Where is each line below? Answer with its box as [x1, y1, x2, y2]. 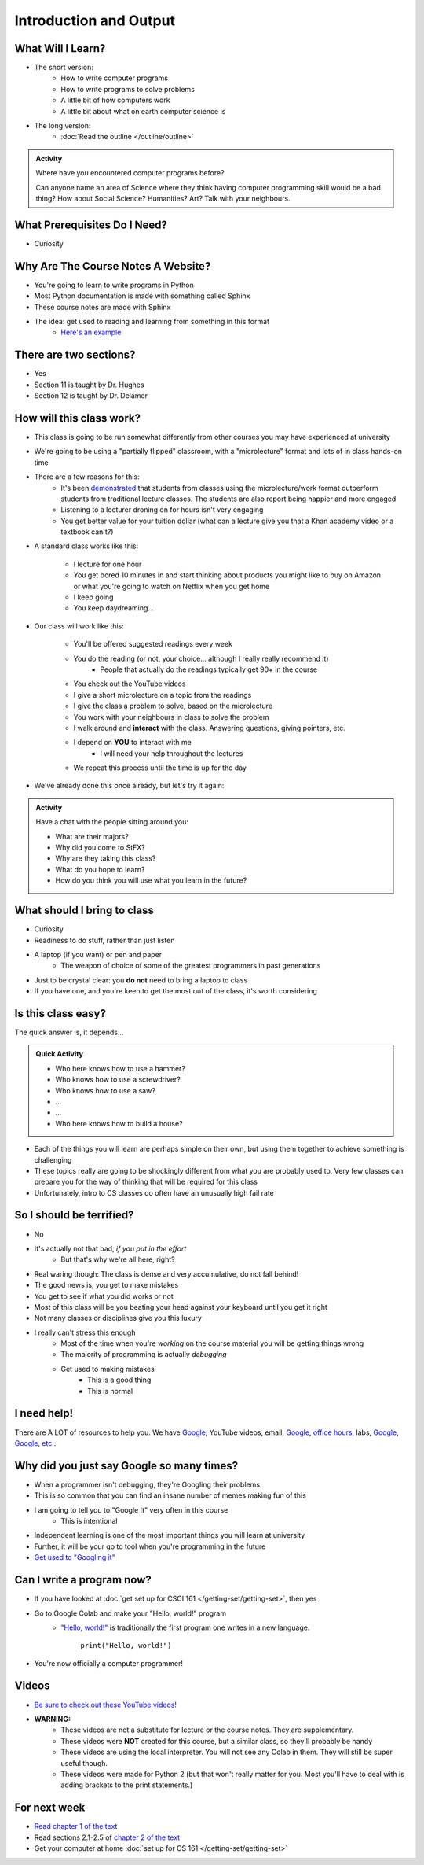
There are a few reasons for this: [34, 472, 141, 481]
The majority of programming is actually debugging [60, 1350, 227, 1359]
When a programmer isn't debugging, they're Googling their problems [34, 1480, 261, 1489]
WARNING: [34, 1714, 71, 1723]
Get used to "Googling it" [34, 1553, 115, 1562]
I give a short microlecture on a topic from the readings [73, 690, 252, 699]
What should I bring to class [14, 904, 155, 917]
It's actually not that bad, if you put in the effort [34, 1244, 187, 1253]
